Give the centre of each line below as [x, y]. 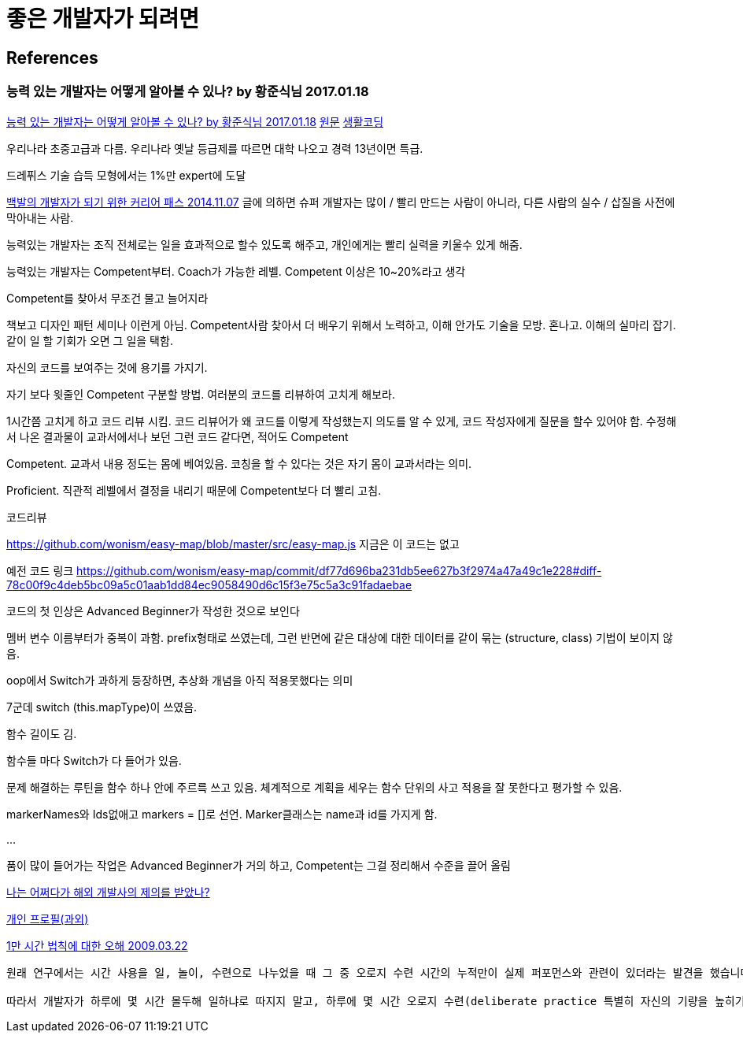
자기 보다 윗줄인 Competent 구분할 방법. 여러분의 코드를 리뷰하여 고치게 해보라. [201, 394]
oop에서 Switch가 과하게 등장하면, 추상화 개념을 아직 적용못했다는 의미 [180, 680]
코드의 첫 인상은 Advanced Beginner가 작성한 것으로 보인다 [153, 610]
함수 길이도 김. [42, 733]
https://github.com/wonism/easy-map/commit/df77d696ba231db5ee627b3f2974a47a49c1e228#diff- [339, 570]
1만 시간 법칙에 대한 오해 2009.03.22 [97, 945]
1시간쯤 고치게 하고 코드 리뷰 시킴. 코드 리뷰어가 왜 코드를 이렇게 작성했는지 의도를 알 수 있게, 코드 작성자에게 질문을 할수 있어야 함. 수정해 [342, 421]
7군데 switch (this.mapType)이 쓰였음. [102, 707]
